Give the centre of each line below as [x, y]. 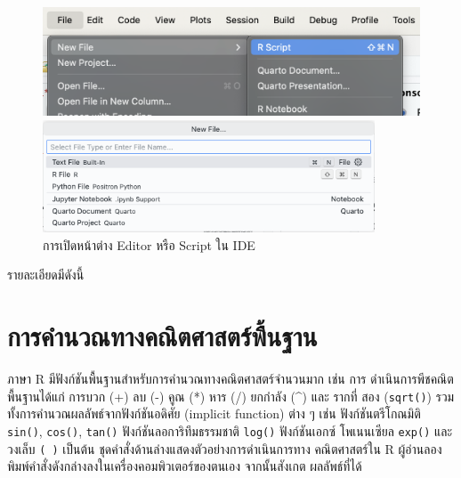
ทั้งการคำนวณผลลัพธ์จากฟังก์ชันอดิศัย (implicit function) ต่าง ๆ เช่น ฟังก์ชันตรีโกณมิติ [214, 413]
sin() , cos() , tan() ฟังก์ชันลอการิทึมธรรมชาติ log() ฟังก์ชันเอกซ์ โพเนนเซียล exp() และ [230, 430]
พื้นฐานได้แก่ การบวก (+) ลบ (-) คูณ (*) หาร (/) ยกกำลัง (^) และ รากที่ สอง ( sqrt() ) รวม [231, 396]
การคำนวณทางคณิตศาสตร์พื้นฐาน [162, 336]
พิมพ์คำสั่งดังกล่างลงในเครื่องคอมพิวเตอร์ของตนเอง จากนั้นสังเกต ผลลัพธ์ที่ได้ [185, 466]
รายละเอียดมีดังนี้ [46, 275]
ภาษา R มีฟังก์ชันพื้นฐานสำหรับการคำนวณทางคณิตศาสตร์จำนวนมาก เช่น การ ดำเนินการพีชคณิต [230, 379]
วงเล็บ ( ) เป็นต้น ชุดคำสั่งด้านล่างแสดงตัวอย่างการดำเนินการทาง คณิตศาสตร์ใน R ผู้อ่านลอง [225, 448]
